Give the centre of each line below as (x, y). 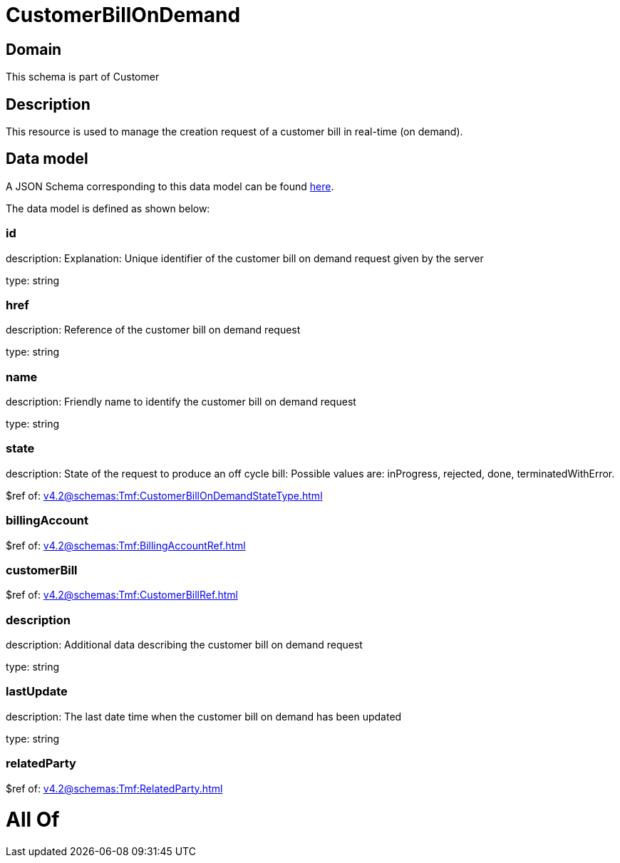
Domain (34, 49)
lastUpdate (37, 692)
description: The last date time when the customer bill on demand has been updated (204, 716)
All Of (33, 820)
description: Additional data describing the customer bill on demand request (184, 645)
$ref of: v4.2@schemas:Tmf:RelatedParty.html (114, 788)
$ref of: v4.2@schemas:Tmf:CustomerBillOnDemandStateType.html (164, 495)
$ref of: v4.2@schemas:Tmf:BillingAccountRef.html (126, 545)
